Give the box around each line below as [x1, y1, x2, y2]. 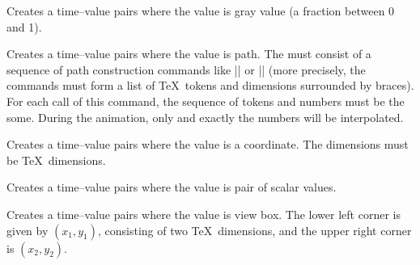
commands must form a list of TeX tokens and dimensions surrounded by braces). [6, 77, 414, 94]
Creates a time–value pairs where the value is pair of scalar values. [6, 179, 337, 196]
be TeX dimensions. [6, 151, 106, 168]
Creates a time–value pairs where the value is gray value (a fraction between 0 [6, 2, 395, 19]
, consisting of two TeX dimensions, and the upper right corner [97, 221, 412, 238]
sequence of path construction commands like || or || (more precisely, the [6, 61, 366, 78]
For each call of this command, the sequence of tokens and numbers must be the [6, 92, 405, 109]
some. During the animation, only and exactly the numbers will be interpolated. [6, 108, 404, 125]
